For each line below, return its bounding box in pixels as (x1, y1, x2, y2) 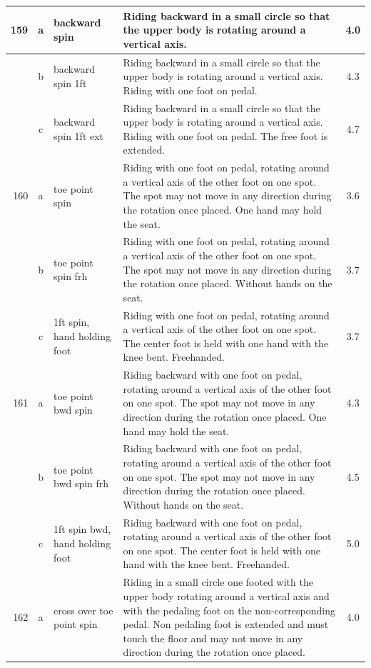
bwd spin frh (53, 476, 109, 491)
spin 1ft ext (53, 128, 104, 143)
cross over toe (53, 602, 113, 617)
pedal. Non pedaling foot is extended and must (123, 617, 329, 632)
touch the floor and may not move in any (123, 630, 303, 645)
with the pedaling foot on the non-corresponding (123, 602, 335, 617)
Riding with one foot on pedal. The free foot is (123, 128, 328, 143)
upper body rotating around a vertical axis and (123, 588, 330, 603)
